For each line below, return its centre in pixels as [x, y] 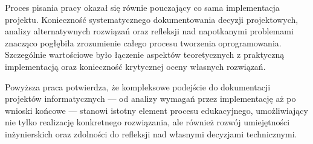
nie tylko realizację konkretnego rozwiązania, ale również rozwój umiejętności [147, 122]
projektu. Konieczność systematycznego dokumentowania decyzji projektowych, [152, 19]
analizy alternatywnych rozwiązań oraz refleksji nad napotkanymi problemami [149, 31]
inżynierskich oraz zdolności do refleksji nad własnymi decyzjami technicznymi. [151, 133]
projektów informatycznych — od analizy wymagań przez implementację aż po [150, 99]
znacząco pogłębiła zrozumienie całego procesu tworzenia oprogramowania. [143, 42]
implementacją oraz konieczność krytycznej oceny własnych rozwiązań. [135, 66]
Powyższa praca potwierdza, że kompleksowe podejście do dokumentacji [138, 86]
